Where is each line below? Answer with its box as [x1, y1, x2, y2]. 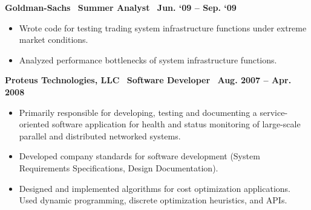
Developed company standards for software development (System [19, 150, 260, 162]
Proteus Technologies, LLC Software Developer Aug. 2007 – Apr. [5, 74, 292, 86]
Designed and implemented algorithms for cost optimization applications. [19, 182, 291, 194]
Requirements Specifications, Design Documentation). [19, 161, 218, 174]
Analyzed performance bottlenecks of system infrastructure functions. [19, 53, 277, 66]
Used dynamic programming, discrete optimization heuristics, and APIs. [19, 194, 287, 206]
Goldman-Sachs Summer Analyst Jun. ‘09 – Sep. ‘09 [5, 1, 237, 13]
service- [260, 106, 288, 118]
